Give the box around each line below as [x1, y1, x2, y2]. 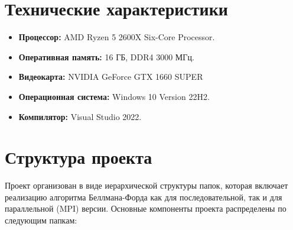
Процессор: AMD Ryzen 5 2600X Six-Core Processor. [18, 31, 215, 43]
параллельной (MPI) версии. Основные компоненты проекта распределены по [5, 202, 287, 215]
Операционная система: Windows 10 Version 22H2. [18, 90, 210, 102]
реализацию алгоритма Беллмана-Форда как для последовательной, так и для [5, 190, 282, 203]
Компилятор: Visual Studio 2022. [18, 110, 142, 122]
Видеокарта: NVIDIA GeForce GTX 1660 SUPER [18, 70, 203, 83]
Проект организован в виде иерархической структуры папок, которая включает [5, 179, 288, 192]
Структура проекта [5, 145, 152, 169]
